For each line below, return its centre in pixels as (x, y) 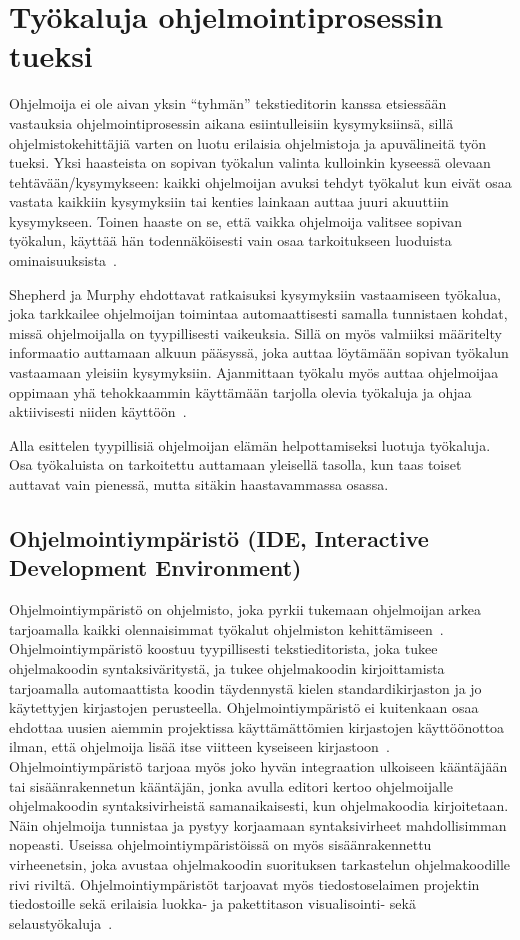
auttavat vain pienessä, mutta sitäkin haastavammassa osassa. (199, 484)
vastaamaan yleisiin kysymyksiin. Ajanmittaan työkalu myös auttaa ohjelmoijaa (254, 372)
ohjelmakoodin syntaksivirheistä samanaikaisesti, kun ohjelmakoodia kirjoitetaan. (259, 805)
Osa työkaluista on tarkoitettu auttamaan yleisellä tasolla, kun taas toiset (235, 464)
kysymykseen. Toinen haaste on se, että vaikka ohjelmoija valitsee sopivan (236, 220)
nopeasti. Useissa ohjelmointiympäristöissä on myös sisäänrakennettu (220, 844)
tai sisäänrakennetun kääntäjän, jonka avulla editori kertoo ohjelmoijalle (231, 785)
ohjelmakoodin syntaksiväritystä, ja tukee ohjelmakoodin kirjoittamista (227, 667)
